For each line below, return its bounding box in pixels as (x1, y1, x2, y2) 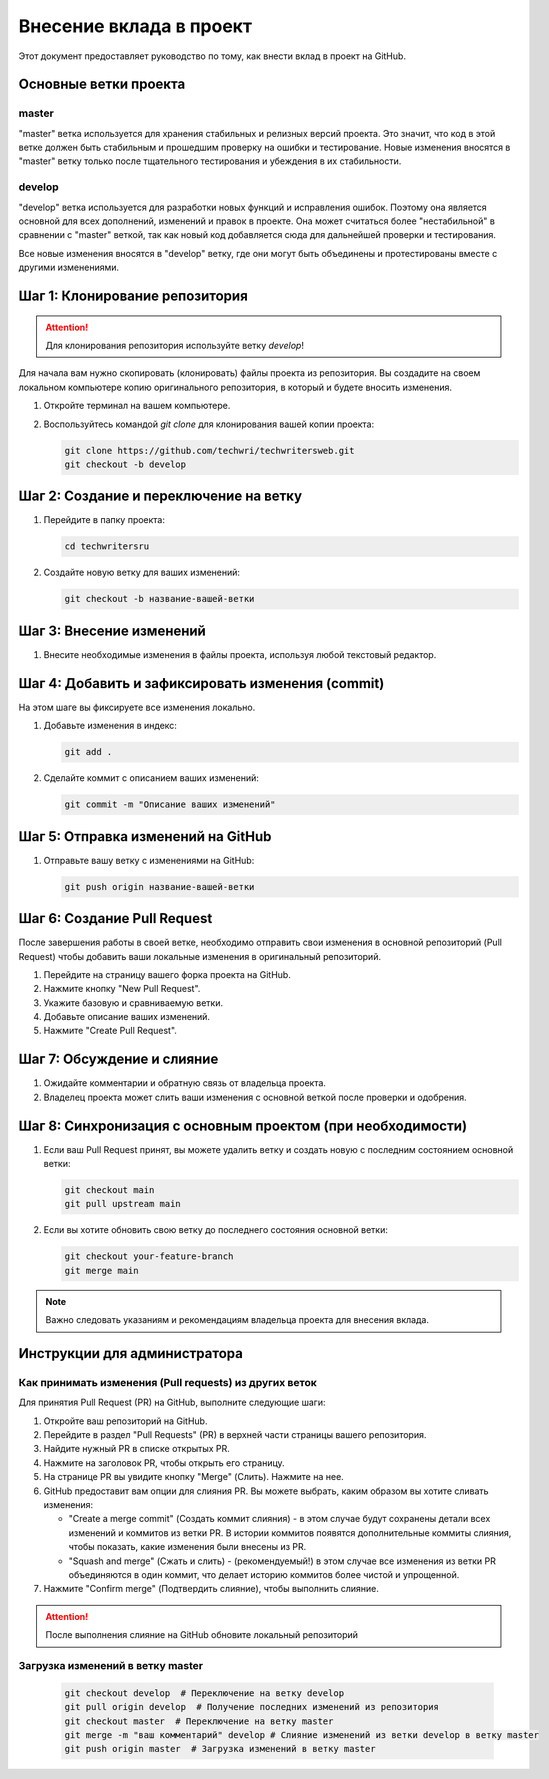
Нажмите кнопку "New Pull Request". (43, 983, 201, 995)
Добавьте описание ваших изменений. (43, 1011, 210, 1023)
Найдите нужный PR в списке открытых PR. (43, 1443, 230, 1455)
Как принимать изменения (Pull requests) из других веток (18, 1375, 317, 1389)
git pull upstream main (64, 1198, 182, 1210)
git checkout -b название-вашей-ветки (64, 593, 255, 605)
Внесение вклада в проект (18, 15, 252, 37)
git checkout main (64, 1185, 155, 1196)
